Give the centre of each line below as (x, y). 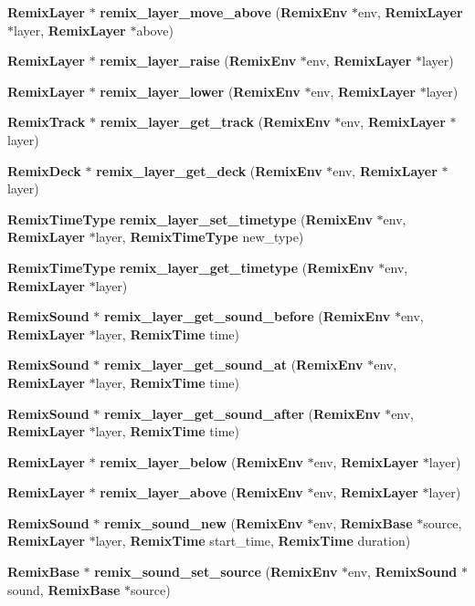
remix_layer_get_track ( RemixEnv (215, 122)
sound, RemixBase (64, 589)
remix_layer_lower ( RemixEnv (200, 91)
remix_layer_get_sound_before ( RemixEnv (248, 316)
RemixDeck (44, 170)
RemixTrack (47, 122)
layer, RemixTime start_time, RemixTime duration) (253, 541)
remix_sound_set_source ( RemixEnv (216, 572)
